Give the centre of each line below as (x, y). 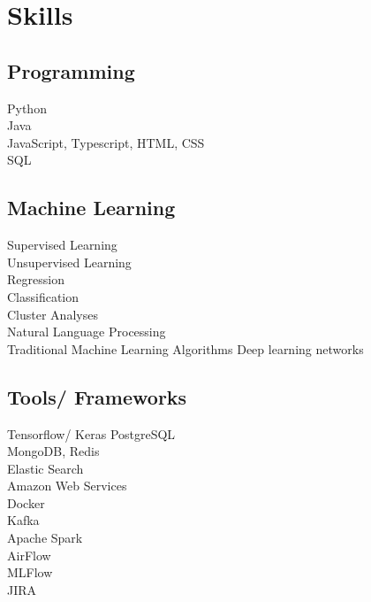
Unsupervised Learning (69, 262)
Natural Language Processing (87, 332)
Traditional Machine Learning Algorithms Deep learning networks (185, 348)
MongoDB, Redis (53, 451)
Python (27, 108)
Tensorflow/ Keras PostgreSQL (91, 433)
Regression (36, 279)
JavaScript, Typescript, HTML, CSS (106, 142)
